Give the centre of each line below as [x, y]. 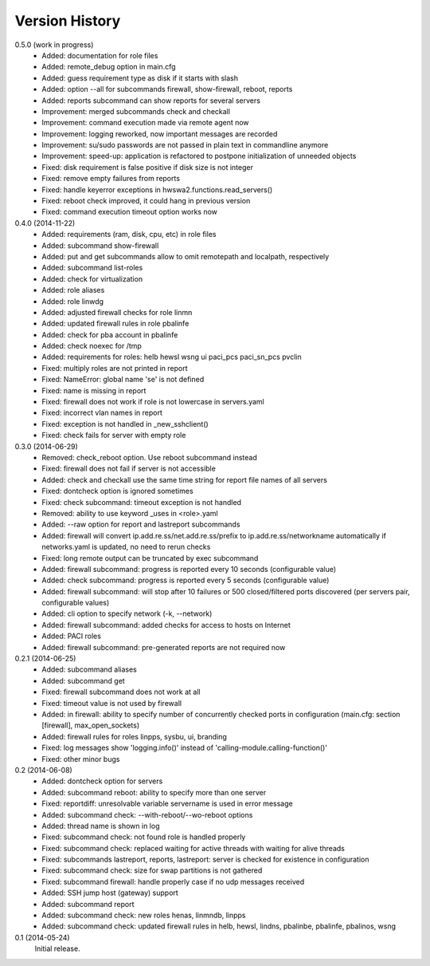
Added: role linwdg [72, 301]
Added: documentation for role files [100, 55]
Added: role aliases [73, 290]
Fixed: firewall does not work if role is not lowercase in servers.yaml [153, 402]
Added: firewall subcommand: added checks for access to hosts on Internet [166, 625]
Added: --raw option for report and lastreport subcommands [141, 524]
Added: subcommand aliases [89, 669]
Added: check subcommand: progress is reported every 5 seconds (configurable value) [186, 580]
